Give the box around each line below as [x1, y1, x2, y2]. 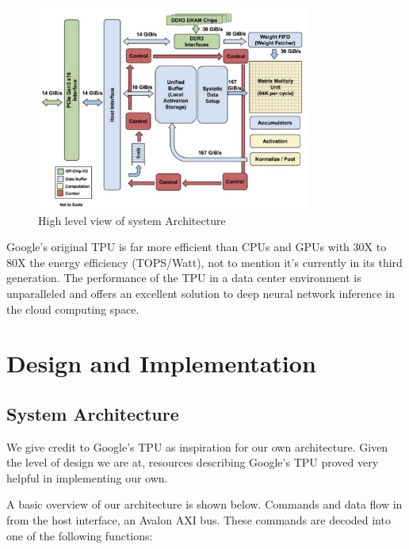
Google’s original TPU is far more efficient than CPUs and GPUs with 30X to [6, 238, 387, 255]
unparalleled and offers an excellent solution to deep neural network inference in [6, 284, 395, 301]
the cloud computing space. [6, 300, 140, 317]
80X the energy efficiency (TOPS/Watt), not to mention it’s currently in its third [6, 254, 403, 270]
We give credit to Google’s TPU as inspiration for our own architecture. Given [6, 438, 388, 455]
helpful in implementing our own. [6, 469, 168, 486]
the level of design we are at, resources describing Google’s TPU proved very [6, 454, 379, 471]
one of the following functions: [6, 527, 153, 543]
